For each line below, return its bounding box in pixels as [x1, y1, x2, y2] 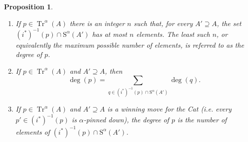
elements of [15, 126, 50, 137]
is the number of [177, 114, 227, 125]
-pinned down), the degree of [83, 114, 169, 125]
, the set [216, 18, 242, 28]
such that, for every [133, 18, 193, 28]
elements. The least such [136, 28, 210, 39]
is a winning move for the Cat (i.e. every [107, 104, 232, 114]
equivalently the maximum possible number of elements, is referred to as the [15, 39, 244, 50]
